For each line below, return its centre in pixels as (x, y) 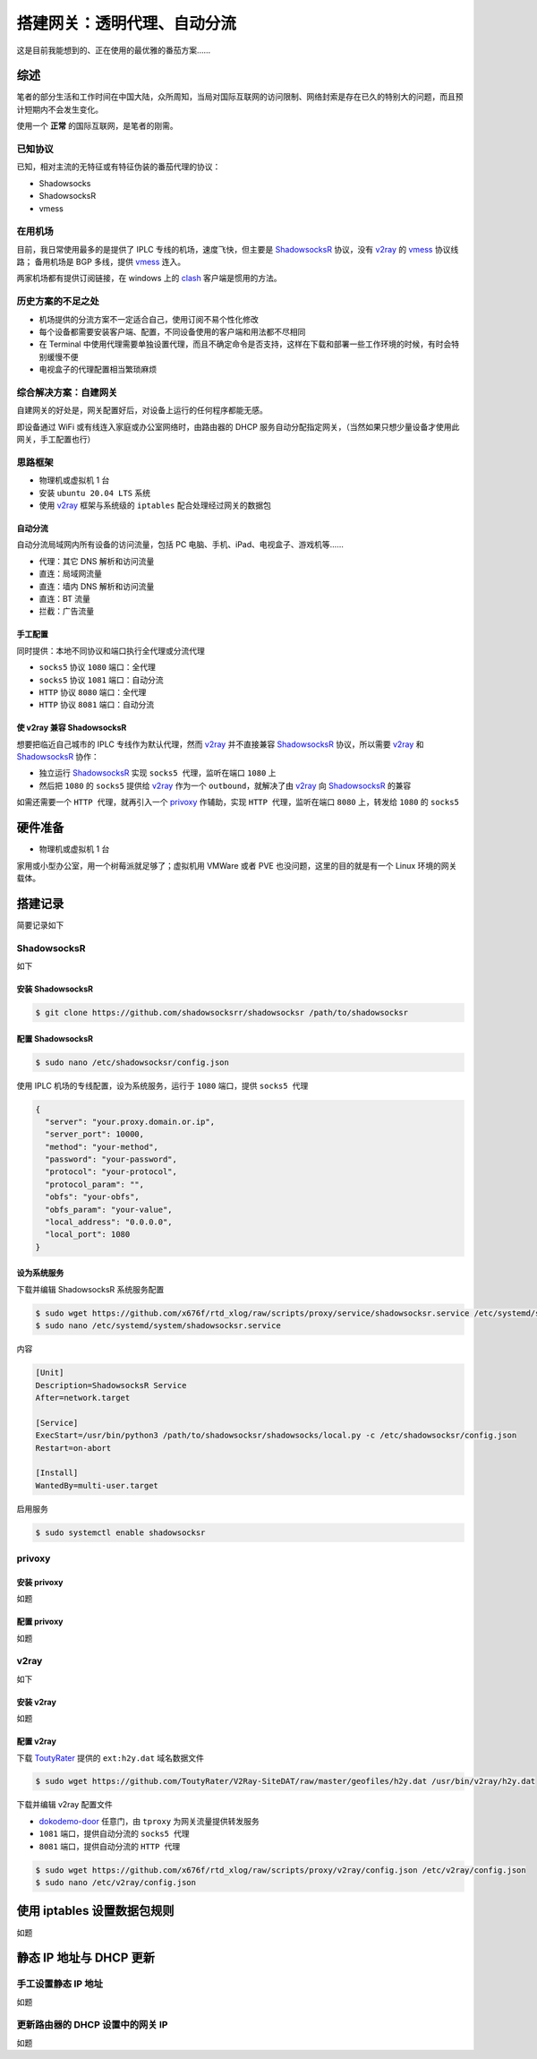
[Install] (57, 1473)
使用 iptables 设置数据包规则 (95, 1911)
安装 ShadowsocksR (55, 989)
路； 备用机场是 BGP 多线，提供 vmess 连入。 (101, 262)
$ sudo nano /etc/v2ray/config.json (116, 1883)
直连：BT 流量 (65, 598)
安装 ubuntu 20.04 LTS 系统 (95, 493)
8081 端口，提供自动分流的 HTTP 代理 (110, 1846)
